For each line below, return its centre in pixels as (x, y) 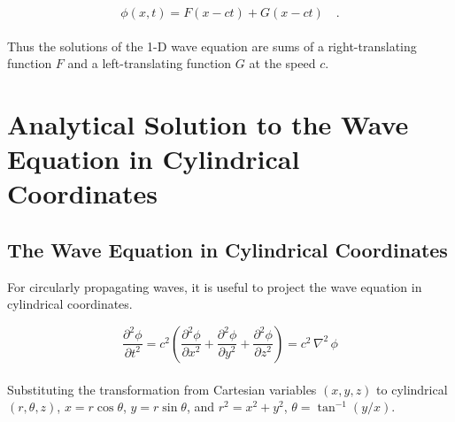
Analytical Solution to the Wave (208, 123)
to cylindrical (412, 389)
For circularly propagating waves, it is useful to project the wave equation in (215, 286)
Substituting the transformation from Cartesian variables (162, 389)
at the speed (282, 63)
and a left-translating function (150, 63)
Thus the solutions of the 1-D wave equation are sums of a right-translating (212, 46)
